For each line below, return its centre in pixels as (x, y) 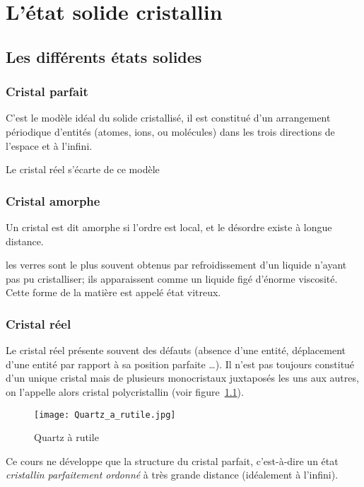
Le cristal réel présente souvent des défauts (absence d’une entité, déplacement (176, 350)
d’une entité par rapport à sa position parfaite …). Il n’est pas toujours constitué (180, 364)
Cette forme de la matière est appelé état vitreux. (113, 292)
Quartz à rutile (66, 437)
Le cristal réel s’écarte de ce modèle (83, 169)
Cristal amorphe (53, 200)
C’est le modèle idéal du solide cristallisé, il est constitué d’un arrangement (168, 118)
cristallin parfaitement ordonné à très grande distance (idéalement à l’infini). (172, 475)
